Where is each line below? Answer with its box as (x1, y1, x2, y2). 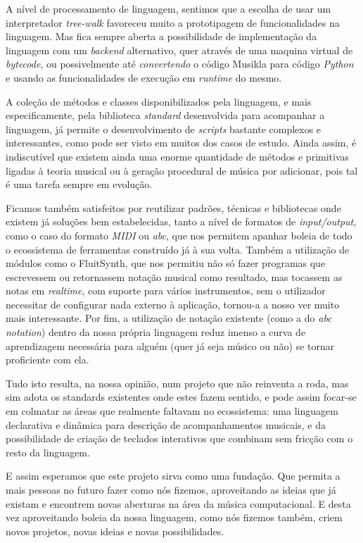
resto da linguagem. (6, 444, 90, 459)
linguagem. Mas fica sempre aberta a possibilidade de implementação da (6, 29, 317, 44)
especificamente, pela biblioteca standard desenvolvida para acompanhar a (6, 108, 325, 123)
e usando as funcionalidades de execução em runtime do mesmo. (6, 70, 282, 85)
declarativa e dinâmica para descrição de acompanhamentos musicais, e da (6, 417, 326, 432)
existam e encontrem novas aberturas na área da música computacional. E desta (6, 496, 351, 511)
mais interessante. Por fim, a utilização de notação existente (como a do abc (6, 311, 332, 325)
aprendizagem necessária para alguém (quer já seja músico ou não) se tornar (6, 338, 335, 353)
